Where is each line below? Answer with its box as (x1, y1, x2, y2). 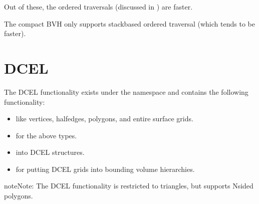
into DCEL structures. (16, 147, 85, 157)
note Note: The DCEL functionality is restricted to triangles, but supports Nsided (4, 180, 253, 191)
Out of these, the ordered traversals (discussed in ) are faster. (4, 2, 193, 12)
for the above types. (16, 130, 77, 140)
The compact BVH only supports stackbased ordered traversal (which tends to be (4, 18, 255, 29)
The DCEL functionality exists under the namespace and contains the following (4, 86, 248, 97)
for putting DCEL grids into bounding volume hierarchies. (16, 163, 195, 174)
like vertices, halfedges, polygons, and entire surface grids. (16, 113, 193, 124)
